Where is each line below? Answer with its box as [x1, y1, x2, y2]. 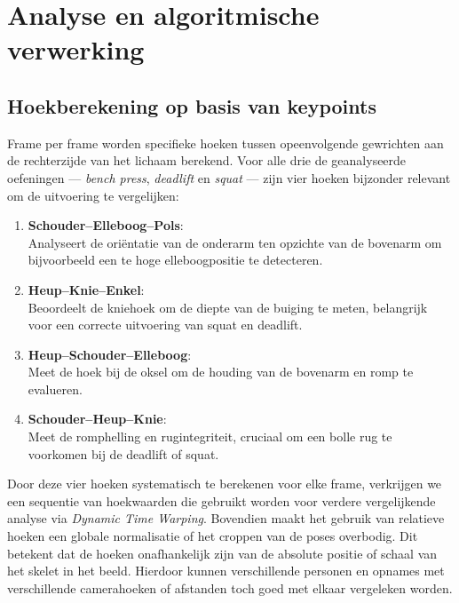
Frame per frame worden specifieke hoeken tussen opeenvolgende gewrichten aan [7, 133, 444, 152]
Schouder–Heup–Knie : [28, 409, 167, 428]
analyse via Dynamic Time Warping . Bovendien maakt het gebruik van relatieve [7, 509, 445, 528]
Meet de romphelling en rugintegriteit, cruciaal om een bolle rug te [28, 427, 392, 446]
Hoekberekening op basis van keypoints [7, 91, 376, 119]
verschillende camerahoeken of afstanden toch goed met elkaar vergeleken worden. [7, 578, 453, 597]
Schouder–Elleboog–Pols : [28, 216, 184, 234]
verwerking [7, 31, 145, 67]
